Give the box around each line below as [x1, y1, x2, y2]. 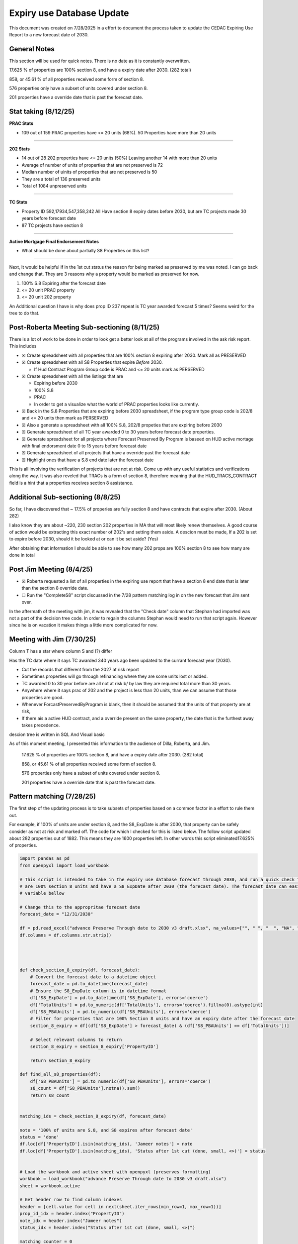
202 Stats [9, 146, 30, 152]
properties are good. [21, 694, 64, 700]
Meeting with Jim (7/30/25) [9, 635, 96, 644]
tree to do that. [9, 310, 40, 316]
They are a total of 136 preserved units [21, 176, 101, 182]
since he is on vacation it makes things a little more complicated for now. [9, 622, 158, 628]
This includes [9, 343, 37, 349]
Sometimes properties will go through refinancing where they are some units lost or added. [21, 673, 208, 679]
